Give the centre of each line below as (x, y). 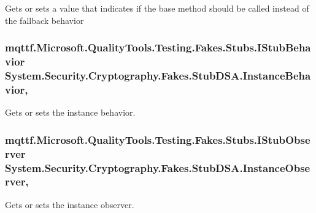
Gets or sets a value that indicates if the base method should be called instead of (157, 8)
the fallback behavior (44, 20)
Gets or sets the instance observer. (70, 204)
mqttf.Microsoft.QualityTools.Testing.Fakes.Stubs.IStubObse (158, 139)
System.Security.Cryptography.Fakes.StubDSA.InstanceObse (158, 167)
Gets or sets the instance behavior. (70, 112)
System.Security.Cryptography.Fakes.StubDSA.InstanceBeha (158, 75)
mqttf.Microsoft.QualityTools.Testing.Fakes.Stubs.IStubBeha (158, 47)
